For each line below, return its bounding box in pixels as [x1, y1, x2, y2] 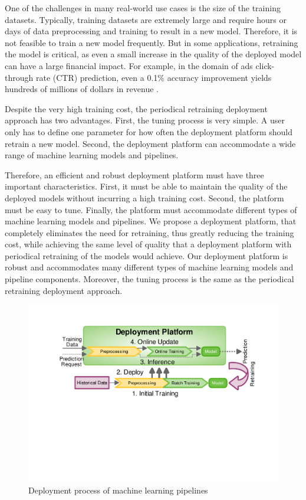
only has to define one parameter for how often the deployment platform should [5, 125, 292, 138]
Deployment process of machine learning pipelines [28, 483, 208, 496]
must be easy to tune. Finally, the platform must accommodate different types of [5, 203, 297, 215]
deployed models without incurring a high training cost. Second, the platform [5, 191, 284, 204]
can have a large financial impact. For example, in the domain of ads [5, 59, 253, 71]
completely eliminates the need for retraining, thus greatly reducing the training [5, 226, 294, 238]
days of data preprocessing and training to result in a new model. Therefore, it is [5, 25, 298, 37]
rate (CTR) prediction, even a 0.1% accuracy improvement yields [35, 71, 272, 83]
